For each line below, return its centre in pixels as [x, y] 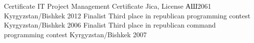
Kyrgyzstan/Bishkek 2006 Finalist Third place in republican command [110, 25]
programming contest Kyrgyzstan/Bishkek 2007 [75, 34]
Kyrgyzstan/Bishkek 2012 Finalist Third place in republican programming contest [127, 15]
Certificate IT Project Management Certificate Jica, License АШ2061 [108, 6]
